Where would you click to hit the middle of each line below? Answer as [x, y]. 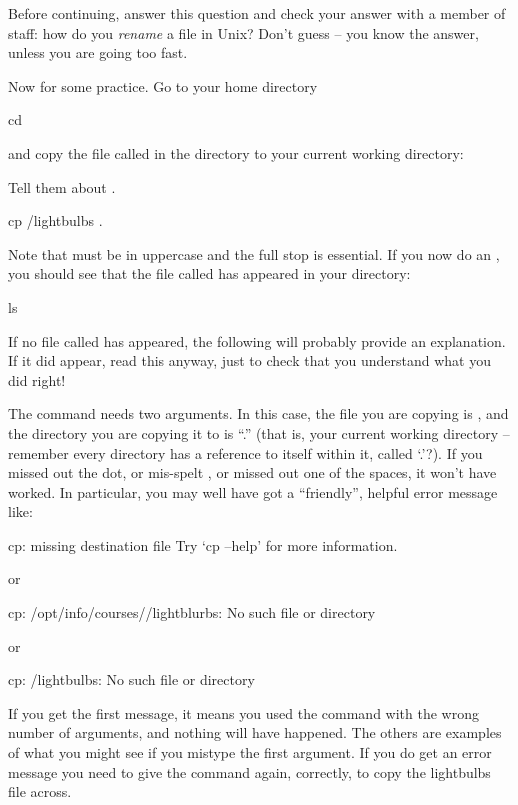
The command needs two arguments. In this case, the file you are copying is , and [258, 413]
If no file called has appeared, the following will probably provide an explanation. [257, 340]
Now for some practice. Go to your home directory [163, 85]
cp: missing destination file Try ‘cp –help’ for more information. [203, 544]
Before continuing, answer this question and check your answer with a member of [257, 13]
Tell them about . [62, 186]
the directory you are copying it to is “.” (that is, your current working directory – [259, 432]
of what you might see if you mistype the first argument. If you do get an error [250, 752]
